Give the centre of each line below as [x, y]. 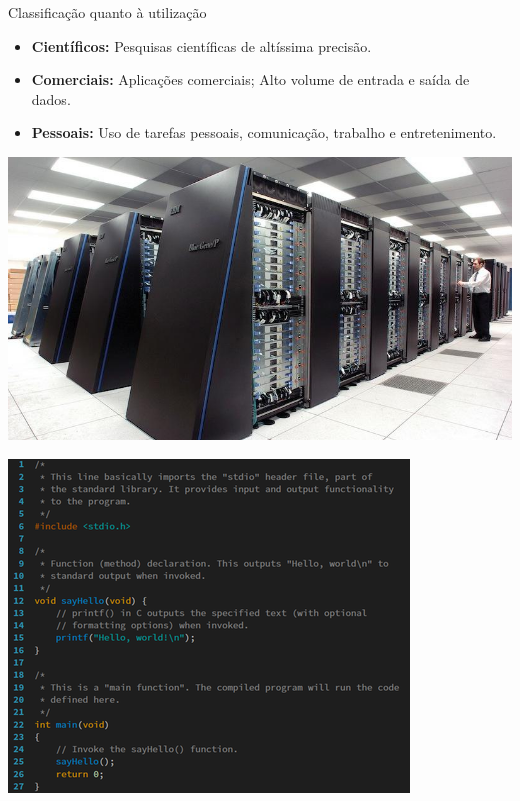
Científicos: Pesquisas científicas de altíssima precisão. [201, 45]
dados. [51, 98]
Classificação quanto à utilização [107, 12]
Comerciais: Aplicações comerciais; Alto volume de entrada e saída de [250, 79]
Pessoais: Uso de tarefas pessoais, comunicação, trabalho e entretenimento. [264, 132]
